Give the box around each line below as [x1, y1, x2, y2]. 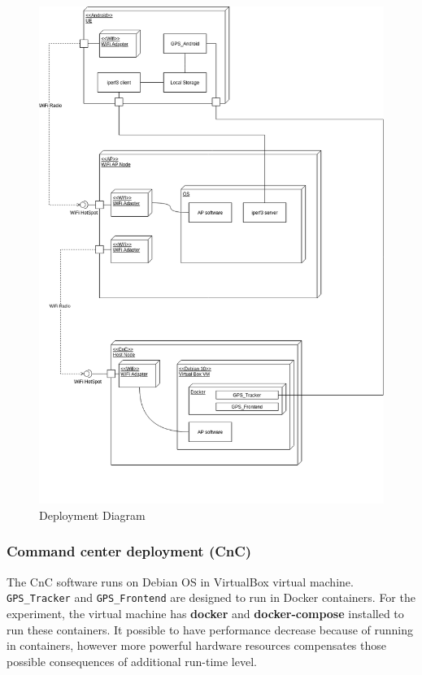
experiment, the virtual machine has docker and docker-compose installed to [7, 605, 404, 622]
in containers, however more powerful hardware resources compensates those [7, 637, 386, 654]
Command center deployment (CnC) [7, 541, 252, 561]
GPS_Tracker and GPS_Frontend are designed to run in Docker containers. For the [7, 589, 415, 606]
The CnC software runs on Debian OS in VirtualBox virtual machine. [7, 573, 354, 590]
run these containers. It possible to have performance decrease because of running [7, 621, 414, 638]
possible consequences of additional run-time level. [7, 652, 257, 669]
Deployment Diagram [39, 506, 146, 523]
